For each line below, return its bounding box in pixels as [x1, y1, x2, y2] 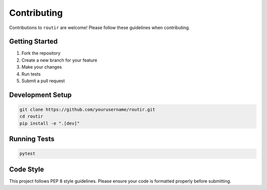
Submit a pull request [21, 78, 65, 84]
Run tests [21, 71, 41, 77]
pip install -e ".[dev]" [19, 121, 80, 126]
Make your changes [21, 64, 62, 70]
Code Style [9, 165, 44, 173]
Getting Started [9, 37, 58, 46]
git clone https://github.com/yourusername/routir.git [19, 107, 155, 113]
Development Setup [9, 91, 72, 99]
